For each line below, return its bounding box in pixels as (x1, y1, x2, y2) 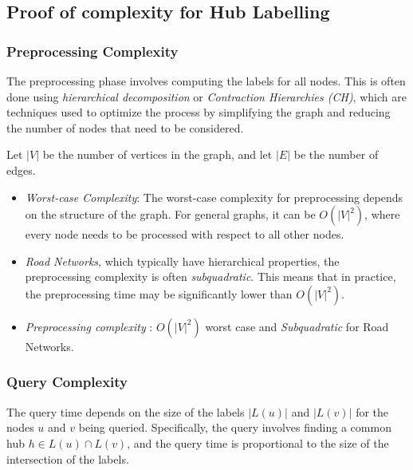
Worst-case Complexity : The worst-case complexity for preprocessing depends (25, 188, 403, 205)
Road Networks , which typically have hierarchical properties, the (25, 252, 340, 269)
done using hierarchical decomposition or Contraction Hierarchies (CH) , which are (6, 88, 407, 105)
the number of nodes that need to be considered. (6, 119, 244, 136)
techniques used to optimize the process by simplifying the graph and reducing (6, 104, 391, 120)
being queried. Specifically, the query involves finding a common (78, 419, 391, 436)
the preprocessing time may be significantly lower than (25, 285, 293, 302)
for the (356, 403, 389, 420)
